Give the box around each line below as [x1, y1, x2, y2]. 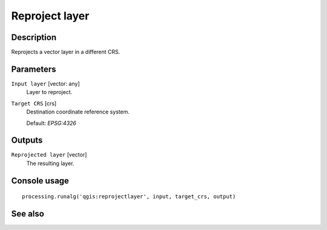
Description [11, 32, 57, 42]
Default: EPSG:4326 [26, 119, 77, 127]
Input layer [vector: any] [11, 79, 80, 87]
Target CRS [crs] [11, 100, 57, 107]
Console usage [11, 175, 70, 186]
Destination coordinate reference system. [26, 108, 130, 115]
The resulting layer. [26, 160, 74, 167]
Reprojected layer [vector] [11, 151, 87, 158]
